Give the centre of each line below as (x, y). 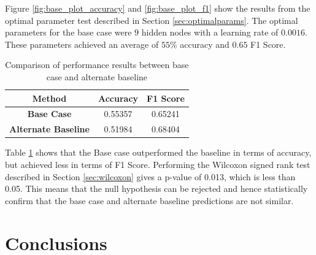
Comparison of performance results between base (97, 65)
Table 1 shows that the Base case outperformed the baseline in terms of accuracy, (158, 152)
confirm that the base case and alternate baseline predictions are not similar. (149, 200)
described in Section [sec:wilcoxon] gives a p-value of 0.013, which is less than (150, 176)
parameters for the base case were (68, 32)
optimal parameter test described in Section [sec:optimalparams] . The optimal (152, 20)
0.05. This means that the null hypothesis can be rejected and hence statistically (156, 188)
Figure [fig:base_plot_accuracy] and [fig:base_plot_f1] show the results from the (158, 8)
